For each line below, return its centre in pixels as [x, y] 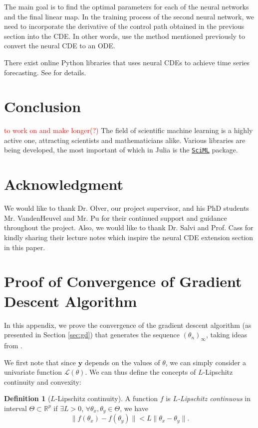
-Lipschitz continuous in [214, 398]
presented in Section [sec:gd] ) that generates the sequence [92, 335]
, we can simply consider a [206, 362]
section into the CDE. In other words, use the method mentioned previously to [125, 36]
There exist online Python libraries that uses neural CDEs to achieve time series [127, 62]
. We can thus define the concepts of [140, 372]
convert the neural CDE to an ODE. [60, 46]
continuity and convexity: [43, 381]
